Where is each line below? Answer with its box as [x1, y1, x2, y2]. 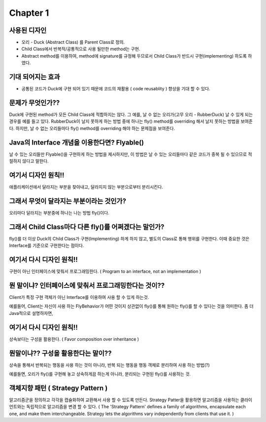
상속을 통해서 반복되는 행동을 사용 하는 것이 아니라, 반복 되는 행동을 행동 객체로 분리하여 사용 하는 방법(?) [9, 362, 210, 368]
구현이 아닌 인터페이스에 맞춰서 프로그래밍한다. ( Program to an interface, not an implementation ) [9, 269, 201, 275]
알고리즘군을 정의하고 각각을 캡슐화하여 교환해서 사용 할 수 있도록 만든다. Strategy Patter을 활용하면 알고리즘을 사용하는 [9, 397, 239, 403]
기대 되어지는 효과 [9, 73, 60, 81]
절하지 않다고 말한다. [9, 158, 49, 164]
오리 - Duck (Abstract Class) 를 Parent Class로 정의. [21, 39, 125, 45]
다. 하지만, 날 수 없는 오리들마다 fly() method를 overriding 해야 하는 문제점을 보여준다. [9, 125, 175, 131]
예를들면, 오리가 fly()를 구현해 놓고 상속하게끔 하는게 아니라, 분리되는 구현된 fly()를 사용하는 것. [9, 371, 191, 377]
